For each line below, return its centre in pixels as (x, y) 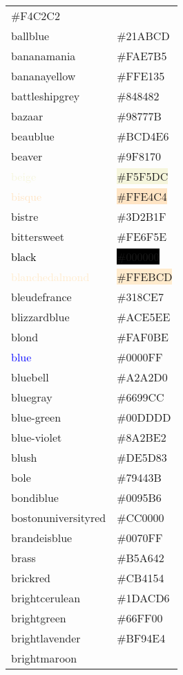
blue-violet (37, 437)
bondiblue (35, 497)
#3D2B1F (142, 216)
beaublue (33, 136)
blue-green (36, 417)
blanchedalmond (50, 277)
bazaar (27, 116)
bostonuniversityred (59, 517)
